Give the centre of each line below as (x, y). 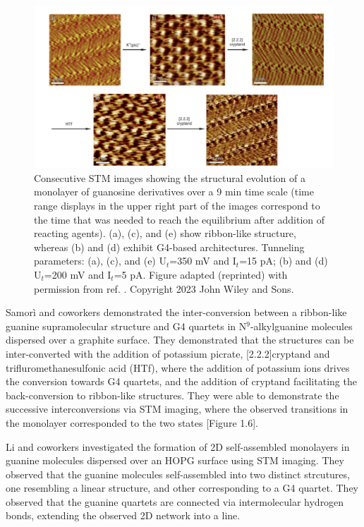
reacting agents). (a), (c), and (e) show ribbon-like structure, (165, 233)
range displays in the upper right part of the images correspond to (177, 205)
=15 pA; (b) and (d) (284, 261)
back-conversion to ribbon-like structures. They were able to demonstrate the (172, 395)
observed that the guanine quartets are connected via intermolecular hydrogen (175, 501)
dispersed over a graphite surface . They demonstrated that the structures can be (180, 340)
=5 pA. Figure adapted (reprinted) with (201, 274)
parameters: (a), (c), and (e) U (100, 261)
